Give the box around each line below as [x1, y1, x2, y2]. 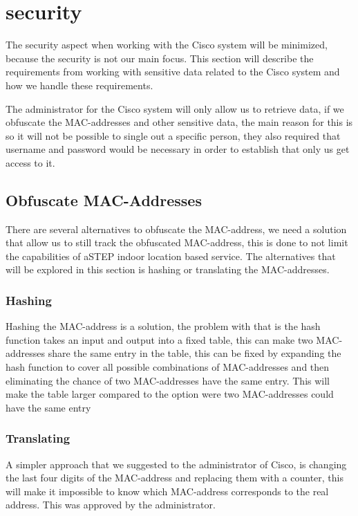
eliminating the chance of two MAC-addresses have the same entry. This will [6, 373, 330, 387]
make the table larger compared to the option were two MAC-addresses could [6, 387, 334, 401]
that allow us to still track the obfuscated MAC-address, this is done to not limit [6, 235, 348, 250]
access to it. [6, 155, 55, 169]
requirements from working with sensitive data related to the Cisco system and [6, 64, 340, 79]
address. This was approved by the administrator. [6, 497, 216, 512]
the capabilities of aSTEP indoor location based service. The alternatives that [6, 248, 336, 263]
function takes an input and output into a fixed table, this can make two [6, 332, 313, 347]
